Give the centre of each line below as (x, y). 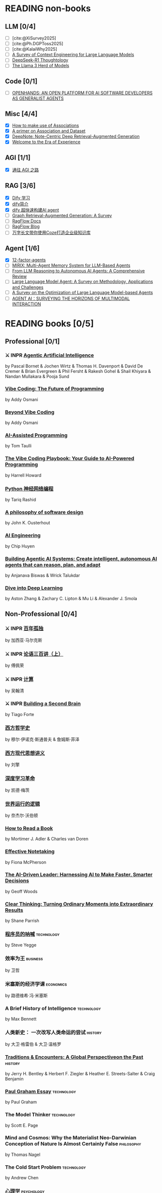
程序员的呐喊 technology (32, 934)
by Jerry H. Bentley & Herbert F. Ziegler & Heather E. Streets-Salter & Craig (80, 1073)
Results (14, 910)
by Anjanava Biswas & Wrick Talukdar (42, 575)
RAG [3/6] (20, 185)
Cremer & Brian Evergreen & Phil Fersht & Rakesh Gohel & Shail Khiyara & (78, 371)
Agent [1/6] (22, 248)
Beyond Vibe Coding (30, 412)
